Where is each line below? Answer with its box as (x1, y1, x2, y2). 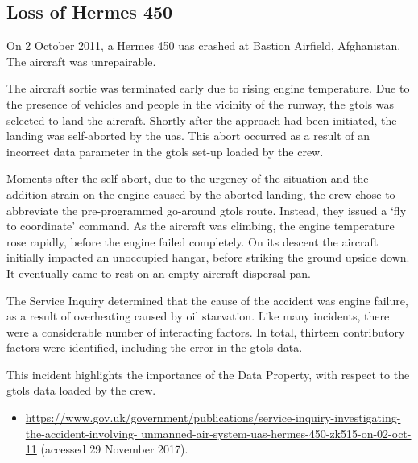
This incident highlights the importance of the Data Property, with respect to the (6, 366, 410, 382)
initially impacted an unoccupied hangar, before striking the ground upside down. (6, 249, 410, 266)
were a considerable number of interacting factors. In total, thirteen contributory (6, 323, 405, 340)
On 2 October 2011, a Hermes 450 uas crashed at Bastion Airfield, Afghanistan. (6, 37, 401, 54)
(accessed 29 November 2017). (40, 440, 188, 457)
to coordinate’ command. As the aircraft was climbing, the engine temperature (6, 217, 395, 234)
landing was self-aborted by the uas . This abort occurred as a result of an (6, 127, 370, 144)
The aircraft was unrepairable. (6, 52, 156, 69)
